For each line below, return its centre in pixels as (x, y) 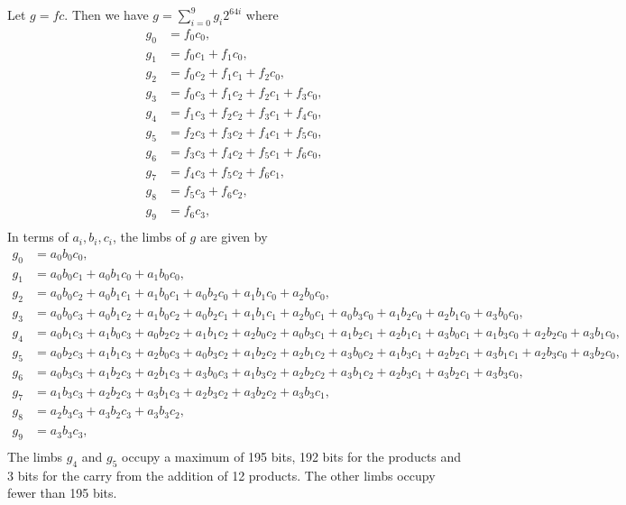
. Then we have (106, 14)
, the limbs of (149, 237)
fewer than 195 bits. (62, 493)
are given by (234, 237)
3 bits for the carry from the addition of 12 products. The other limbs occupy (221, 475)
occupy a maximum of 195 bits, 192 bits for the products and (292, 457)
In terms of (38, 237)
